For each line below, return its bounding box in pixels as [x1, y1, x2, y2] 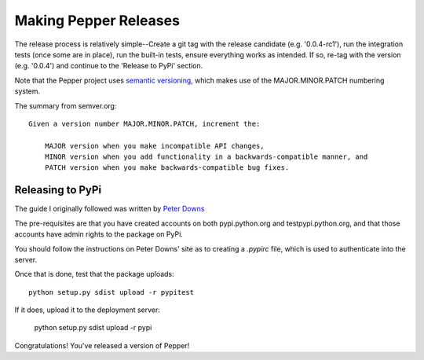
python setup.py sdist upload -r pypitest [28, 288, 195, 296]
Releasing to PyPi [14, 183, 102, 197]
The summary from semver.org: [14, 101, 117, 110]
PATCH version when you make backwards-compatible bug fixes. [44, 163, 290, 172]
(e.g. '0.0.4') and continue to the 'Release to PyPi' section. [14, 61, 203, 71]
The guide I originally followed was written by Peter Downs [14, 204, 205, 214]
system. [14, 86, 41, 96]
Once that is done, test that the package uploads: [14, 270, 174, 279]
